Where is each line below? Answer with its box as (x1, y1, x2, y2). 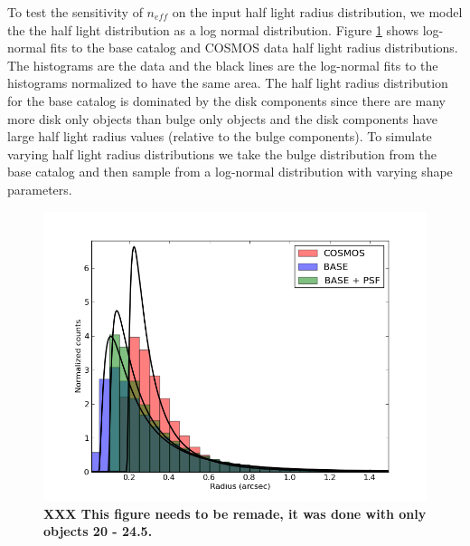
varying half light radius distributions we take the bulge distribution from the (7, 144, 437, 163)
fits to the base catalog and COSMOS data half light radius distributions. (50, 38, 458, 57)
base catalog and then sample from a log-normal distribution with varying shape (7, 162, 453, 181)
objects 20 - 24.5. (43, 522, 153, 541)
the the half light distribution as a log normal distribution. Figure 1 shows (7, 20, 419, 39)
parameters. (7, 179, 72, 198)
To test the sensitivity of (7, 3, 143, 21)
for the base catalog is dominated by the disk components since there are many (7, 91, 446, 110)
